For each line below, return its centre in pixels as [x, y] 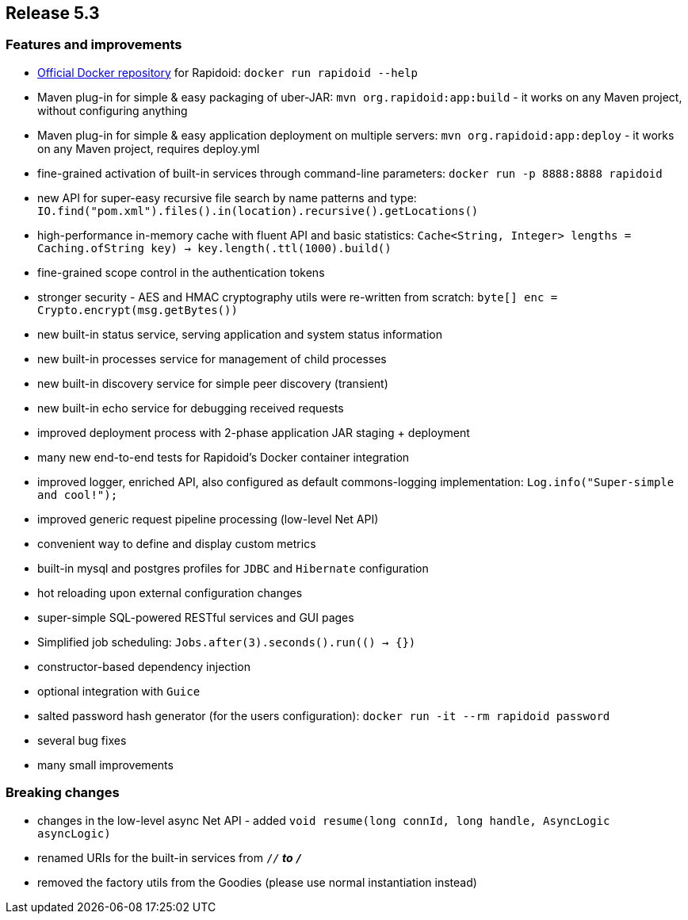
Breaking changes [63, 793]
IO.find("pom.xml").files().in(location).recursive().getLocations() [258, 211]
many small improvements [105, 765]
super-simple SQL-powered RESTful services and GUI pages [196, 617]
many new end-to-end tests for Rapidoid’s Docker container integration [224, 457]
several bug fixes [82, 740]
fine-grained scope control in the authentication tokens [181, 272]
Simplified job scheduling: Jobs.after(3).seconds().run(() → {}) [227, 642]
